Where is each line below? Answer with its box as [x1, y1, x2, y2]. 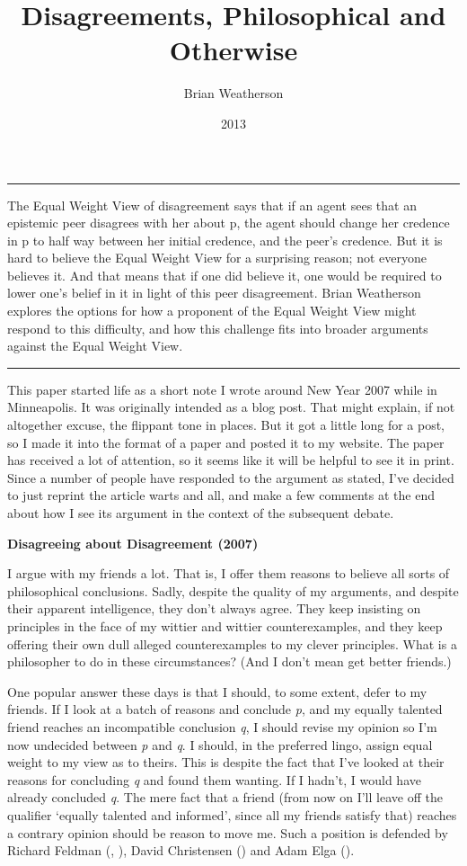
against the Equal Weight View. [7, 336, 183, 355]
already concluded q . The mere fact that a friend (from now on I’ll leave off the [7, 788, 443, 807]
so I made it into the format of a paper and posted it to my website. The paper [7, 433, 445, 451]
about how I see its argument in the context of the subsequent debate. [7, 504, 394, 522]
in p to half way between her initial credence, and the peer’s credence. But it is [7, 230, 443, 249]
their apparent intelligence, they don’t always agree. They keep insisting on [7, 599, 421, 618]
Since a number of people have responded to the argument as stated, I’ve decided [7, 468, 454, 487]
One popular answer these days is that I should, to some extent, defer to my [7, 682, 427, 701]
